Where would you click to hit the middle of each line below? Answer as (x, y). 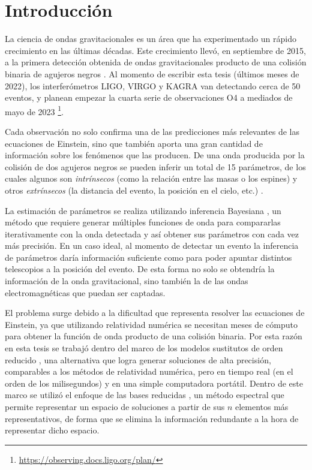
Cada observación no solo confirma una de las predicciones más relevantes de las (152, 131)
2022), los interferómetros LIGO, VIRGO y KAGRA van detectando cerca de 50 (153, 85)
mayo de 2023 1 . (34, 110)
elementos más (262, 406)
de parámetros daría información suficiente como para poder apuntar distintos (148, 257)
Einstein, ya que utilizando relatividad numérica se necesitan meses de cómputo (151, 324)
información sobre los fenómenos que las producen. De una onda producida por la (155, 155)
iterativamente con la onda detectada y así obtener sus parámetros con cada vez (152, 234)
